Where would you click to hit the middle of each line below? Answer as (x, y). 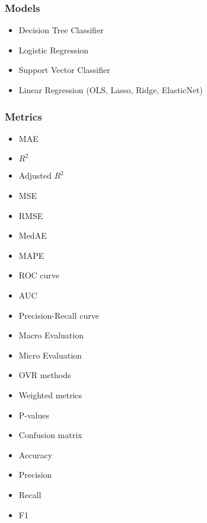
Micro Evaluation (50, 355)
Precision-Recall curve (59, 315)
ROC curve (39, 275)
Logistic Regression (54, 50)
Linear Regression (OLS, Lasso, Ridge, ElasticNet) (111, 90)
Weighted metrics (50, 394)
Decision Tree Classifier (61, 30)
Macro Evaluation (51, 335)
